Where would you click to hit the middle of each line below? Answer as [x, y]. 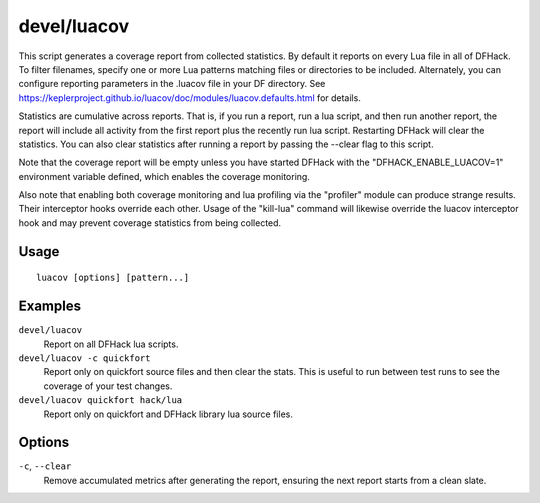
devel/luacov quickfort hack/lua [100, 400]
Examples [50, 306]
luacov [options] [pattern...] [113, 278]
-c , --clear [45, 466]
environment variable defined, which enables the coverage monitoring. [164, 176]
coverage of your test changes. [108, 386]
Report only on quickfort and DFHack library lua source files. [168, 414]
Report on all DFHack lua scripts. [111, 344]
